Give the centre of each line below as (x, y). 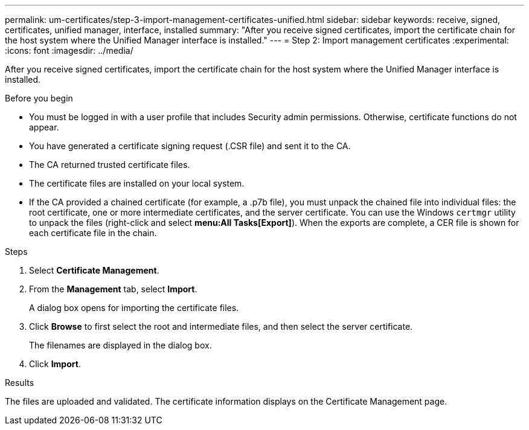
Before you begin (39, 98)
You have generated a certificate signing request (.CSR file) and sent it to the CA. (190, 146)
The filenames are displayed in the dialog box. (120, 345)
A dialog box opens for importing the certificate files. (134, 308)
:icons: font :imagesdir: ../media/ (69, 50)
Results (20, 383)
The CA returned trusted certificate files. (110, 165)
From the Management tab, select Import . (113, 289)
